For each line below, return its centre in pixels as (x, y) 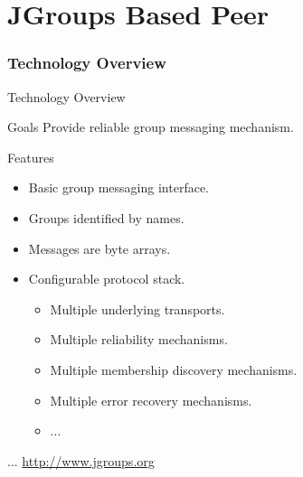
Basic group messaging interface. (119, 187)
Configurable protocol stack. (107, 279)
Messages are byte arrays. (99, 248)
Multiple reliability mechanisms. (139, 339)
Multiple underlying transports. (137, 309)
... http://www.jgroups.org (81, 460)
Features (31, 157)
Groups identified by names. (106, 217)
